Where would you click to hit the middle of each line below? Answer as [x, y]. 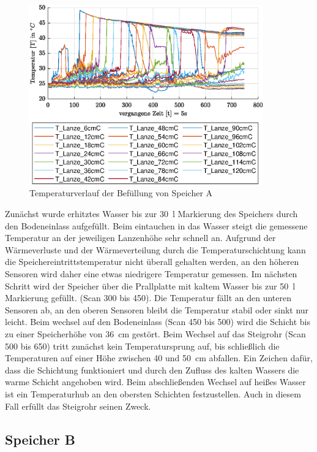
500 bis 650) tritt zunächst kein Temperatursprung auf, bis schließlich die [142, 346]
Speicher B [40, 439]
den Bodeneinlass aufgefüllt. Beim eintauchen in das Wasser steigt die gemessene [156, 225]
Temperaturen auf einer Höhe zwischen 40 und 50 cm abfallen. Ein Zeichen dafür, [159, 358]
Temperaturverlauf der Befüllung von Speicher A [121, 193]
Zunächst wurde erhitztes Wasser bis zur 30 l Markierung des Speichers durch [151, 214]
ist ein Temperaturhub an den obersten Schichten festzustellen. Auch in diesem [153, 393]
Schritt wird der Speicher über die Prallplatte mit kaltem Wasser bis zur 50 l [150, 285]
